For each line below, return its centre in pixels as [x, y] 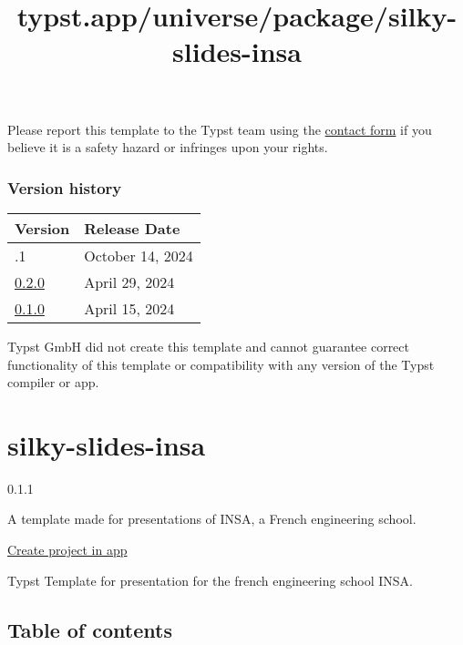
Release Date [132, 228]
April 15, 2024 [129, 308]
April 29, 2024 [129, 282]
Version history [65, 187]
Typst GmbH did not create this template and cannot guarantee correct [208, 346]
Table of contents [90, 629]
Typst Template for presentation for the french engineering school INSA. [210, 580]
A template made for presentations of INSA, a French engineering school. [212, 519]
